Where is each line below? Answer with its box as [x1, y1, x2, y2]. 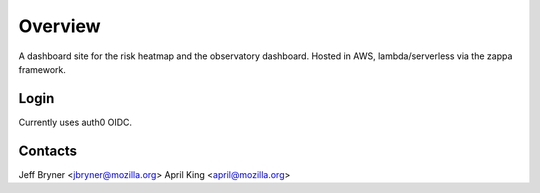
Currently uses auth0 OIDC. [18, 116, 133, 128]
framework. [18, 63, 67, 75]
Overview [18, 15, 101, 37]
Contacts [18, 142, 78, 159]
